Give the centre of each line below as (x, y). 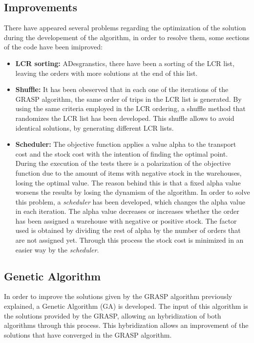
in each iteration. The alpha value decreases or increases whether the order (127, 211)
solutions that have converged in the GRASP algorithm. (88, 334)
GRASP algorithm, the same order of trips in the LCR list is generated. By (128, 99)
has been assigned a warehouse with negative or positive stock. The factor (126, 220)
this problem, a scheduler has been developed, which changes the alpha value (130, 201)
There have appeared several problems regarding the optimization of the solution (125, 28)
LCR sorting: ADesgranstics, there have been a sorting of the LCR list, (125, 63)
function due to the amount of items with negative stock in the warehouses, (128, 172)
